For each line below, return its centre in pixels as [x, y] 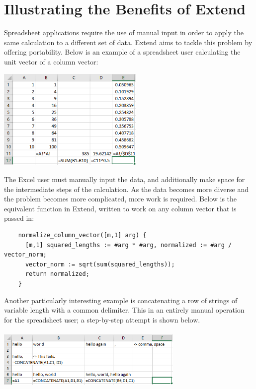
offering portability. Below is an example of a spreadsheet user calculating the [122, 52]
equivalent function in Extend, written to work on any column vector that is [120, 208]
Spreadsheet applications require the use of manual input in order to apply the [124, 32]
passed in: [19, 218]
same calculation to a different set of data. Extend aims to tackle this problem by [128, 42]
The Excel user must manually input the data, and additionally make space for [125, 179]
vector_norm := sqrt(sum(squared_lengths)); [100, 264]
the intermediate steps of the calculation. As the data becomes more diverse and [127, 189]
